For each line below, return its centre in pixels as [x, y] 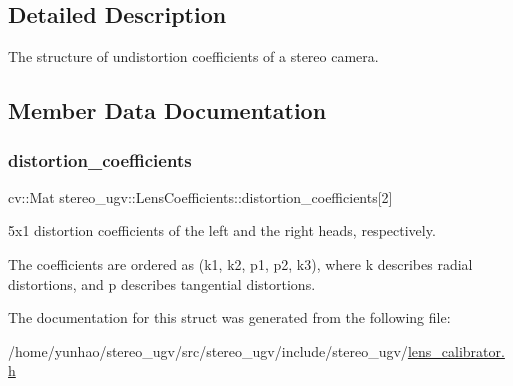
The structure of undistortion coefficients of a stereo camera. [193, 56]
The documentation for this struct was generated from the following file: [229, 317]
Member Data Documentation [167, 110]
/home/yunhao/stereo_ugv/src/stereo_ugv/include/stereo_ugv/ [208, 350]
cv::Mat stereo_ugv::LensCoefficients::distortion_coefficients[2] [200, 196]
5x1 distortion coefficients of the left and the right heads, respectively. [222, 230]
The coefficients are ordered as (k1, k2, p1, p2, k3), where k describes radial [240, 263]
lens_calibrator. [456, 350]
